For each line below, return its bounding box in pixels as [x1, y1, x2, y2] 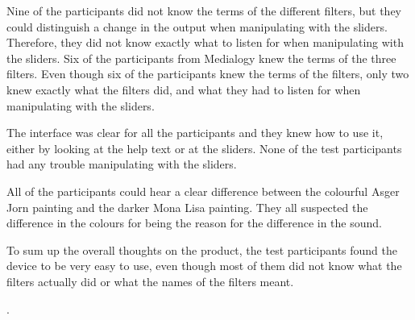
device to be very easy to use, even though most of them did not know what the [6, 257, 402, 274]
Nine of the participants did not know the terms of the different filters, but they [6, 2, 402, 19]
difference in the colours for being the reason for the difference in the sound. [6, 214, 382, 231]
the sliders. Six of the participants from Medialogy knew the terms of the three [6, 49, 396, 66]
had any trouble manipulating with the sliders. [6, 156, 237, 172]
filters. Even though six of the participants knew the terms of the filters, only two [6, 65, 409, 82]
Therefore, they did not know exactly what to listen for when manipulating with [6, 34, 404, 51]
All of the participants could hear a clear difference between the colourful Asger [6, 182, 400, 199]
